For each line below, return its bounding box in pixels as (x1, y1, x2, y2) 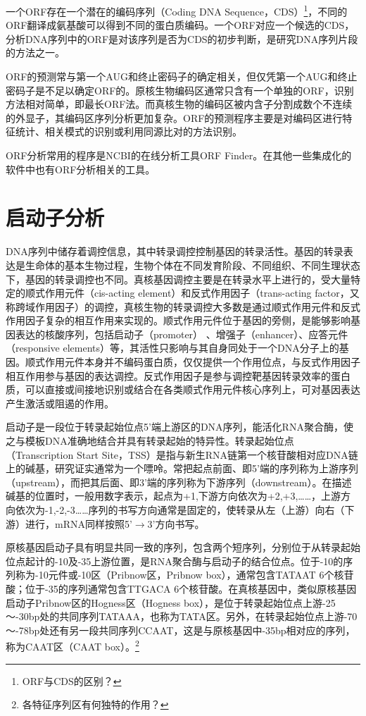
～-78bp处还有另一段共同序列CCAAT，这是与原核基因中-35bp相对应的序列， (6, 622, 355, 637)
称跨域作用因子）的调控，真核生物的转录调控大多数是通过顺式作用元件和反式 (6, 299, 360, 314)
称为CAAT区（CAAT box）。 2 (6, 637, 139, 653)
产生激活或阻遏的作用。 (6, 395, 114, 410)
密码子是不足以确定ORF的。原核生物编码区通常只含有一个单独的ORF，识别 (6, 82, 354, 97)
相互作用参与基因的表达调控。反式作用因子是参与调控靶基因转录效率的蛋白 (6, 368, 351, 383)
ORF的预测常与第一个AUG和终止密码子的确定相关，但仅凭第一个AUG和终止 (6, 69, 358, 84)
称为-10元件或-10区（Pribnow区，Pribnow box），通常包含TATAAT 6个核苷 (15, 567, 354, 582)
